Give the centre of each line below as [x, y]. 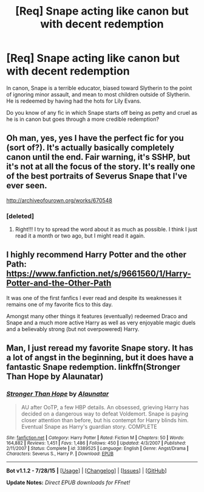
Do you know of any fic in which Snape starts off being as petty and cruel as [102, 112]
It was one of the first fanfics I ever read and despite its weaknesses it [94, 298]
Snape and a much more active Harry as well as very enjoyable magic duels [101, 323]
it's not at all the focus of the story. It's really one [101, 167]
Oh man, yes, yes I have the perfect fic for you [95, 138]
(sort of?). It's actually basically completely [90, 148]
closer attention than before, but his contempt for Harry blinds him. [105, 420]
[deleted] [20, 216]
